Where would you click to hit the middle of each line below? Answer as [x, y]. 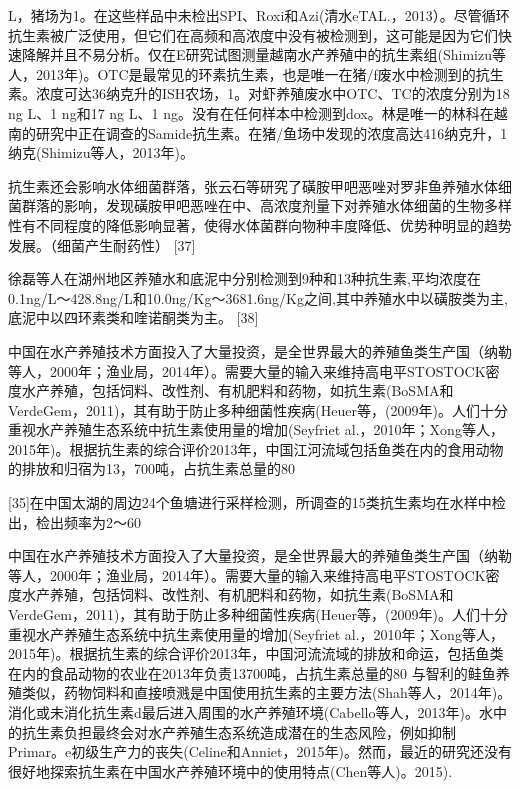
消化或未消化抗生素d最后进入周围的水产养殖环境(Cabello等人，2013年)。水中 [257, 712]
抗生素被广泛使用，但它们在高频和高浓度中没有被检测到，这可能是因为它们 [253, 34]
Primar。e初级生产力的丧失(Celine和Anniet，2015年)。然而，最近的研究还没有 [260, 751]
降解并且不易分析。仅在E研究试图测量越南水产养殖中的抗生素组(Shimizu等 [263, 54]
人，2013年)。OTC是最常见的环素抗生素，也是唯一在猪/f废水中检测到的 [242, 73]
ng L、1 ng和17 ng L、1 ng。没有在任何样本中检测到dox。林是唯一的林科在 [251, 112]
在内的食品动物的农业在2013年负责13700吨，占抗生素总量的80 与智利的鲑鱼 [252, 672]
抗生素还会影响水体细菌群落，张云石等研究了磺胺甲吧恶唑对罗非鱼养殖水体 [253, 185]
